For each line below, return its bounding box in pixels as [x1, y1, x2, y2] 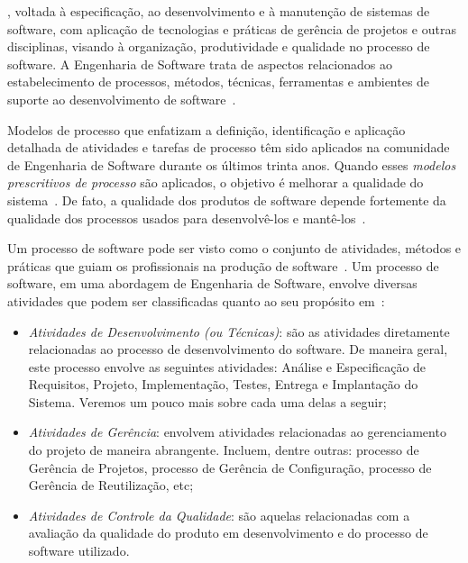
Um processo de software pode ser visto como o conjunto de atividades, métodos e [7, 239, 462, 258]
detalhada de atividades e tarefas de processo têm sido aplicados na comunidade [7, 138, 450, 157]
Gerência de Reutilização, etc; [28, 476, 194, 495]
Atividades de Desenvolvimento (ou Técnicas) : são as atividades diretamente [28, 322, 450, 341]
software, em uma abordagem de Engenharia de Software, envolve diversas [7, 274, 418, 293]
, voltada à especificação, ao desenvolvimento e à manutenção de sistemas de [7, 2, 430, 20]
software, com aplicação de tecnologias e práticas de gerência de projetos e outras [7, 19, 456, 38]
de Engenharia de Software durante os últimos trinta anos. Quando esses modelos [7, 155, 456, 174]
